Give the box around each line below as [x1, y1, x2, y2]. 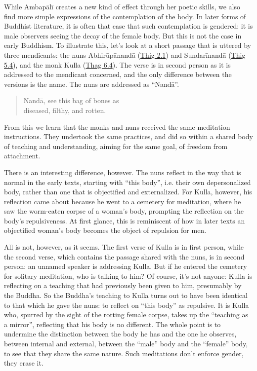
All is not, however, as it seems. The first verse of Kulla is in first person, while [4, 242, 244, 252]
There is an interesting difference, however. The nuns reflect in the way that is [4, 167, 241, 177]
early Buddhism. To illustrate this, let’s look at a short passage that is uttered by [4, 40, 251, 50]
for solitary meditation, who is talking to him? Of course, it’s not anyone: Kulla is [4, 270, 253, 281]
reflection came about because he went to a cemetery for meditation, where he [4, 196, 241, 206]
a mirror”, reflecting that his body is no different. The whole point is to [4, 319, 221, 329]
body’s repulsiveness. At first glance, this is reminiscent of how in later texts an [4, 215, 245, 225]
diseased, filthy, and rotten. [23, 105, 106, 115]
